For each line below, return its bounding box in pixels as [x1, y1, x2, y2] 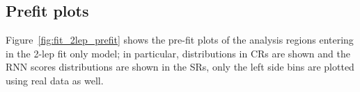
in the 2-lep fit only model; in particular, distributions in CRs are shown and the [6, 46, 350, 60]
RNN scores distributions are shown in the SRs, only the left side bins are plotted [6, 59, 354, 74]
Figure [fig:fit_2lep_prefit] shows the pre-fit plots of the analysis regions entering [6, 33, 354, 47]
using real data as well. [6, 73, 104, 87]
